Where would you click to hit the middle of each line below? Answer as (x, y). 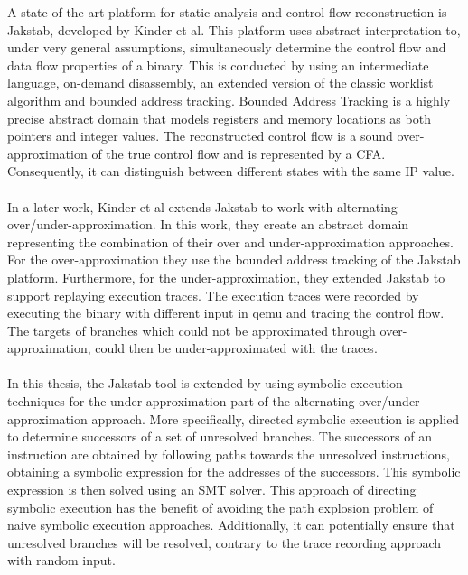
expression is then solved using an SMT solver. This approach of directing (212, 490)
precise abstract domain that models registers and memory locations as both (219, 118)
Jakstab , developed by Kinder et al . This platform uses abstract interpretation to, (234, 29)
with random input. (61, 560)
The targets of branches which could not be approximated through (192, 330)
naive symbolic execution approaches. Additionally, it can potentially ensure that (231, 525)
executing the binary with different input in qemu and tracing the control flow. (226, 313)
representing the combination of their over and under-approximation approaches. (230, 241)
